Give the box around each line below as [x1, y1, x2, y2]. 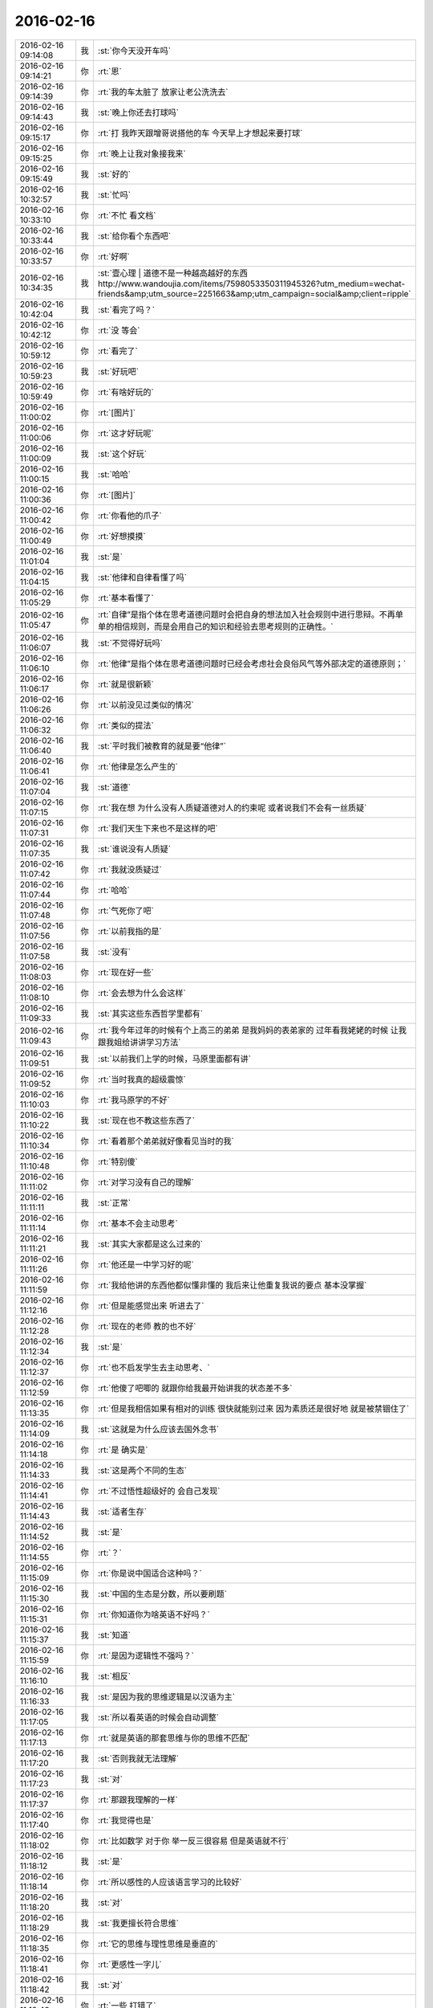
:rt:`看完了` [97, 345, 138, 357]
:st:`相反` [97, 1671, 132, 1682]
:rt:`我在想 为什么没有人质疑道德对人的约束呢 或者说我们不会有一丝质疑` [97, 802, 367, 813]
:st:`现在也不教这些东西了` [97, 1115, 196, 1126]
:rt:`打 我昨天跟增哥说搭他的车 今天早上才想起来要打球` [97, 127, 303, 138]
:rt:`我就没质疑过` [97, 863, 162, 875]
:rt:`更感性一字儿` [97, 1958, 162, 1969]
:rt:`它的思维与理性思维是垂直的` [97, 1938, 218, 1949]
